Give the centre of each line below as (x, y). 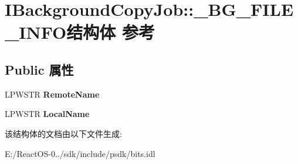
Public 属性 (39, 69)
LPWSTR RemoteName (52, 94)
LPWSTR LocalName (47, 114)
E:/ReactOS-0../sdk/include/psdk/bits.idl (80, 153)
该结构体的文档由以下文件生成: (63, 133)
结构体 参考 (111, 32)
